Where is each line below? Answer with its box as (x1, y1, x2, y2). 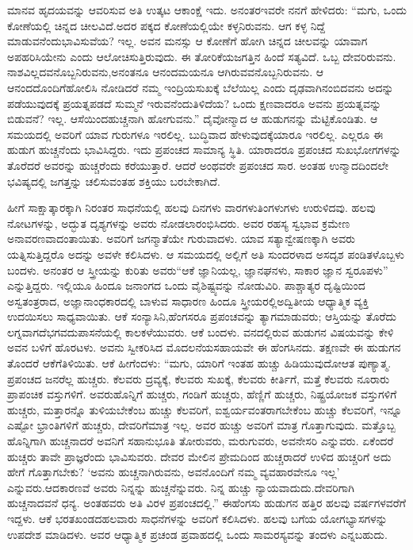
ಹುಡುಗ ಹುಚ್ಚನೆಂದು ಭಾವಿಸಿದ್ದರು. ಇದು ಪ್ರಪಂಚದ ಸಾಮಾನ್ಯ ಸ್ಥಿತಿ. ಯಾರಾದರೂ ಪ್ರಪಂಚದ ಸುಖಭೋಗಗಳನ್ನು (7, 141, 401, 158)
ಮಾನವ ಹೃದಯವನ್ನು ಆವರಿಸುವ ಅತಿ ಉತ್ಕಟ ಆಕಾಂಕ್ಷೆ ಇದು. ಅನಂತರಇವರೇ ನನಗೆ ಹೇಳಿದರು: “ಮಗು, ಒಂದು (7, 2, 407, 17)
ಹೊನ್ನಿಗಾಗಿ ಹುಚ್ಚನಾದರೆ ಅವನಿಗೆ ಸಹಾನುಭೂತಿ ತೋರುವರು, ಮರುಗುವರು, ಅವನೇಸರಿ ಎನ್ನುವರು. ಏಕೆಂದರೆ (7, 433, 394, 449)
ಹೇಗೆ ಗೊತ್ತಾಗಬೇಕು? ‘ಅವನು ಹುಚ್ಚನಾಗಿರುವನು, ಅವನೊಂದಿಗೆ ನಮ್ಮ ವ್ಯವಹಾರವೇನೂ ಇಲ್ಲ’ (7, 463, 340, 480)
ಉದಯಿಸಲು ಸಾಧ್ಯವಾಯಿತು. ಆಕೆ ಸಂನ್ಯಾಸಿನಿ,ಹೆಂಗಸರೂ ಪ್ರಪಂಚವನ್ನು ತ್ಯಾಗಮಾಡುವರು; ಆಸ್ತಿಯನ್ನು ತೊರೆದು (7, 308, 397, 325)
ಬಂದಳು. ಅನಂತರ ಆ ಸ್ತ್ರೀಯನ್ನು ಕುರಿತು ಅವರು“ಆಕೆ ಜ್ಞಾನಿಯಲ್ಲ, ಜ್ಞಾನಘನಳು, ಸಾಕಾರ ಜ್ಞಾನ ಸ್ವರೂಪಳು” (7, 261, 388, 278)
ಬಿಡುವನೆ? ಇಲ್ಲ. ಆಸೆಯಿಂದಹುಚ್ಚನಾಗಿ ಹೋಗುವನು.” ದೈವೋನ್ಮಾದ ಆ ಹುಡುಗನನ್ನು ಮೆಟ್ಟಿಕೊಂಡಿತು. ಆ (7, 110, 378, 127)
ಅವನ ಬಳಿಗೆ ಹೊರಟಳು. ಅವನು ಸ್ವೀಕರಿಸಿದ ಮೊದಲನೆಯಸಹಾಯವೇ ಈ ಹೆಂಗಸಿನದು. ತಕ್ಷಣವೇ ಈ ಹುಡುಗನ (7, 339, 401, 356)
